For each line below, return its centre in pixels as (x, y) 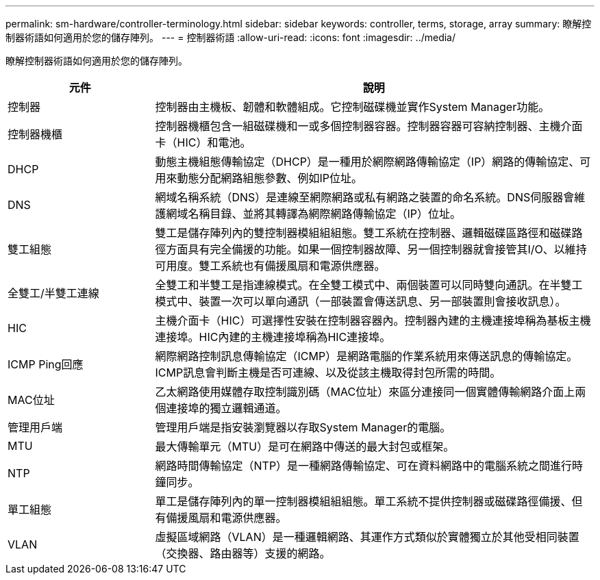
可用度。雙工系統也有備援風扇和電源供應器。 (270, 266)
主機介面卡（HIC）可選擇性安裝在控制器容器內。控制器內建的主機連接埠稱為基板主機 (373, 320)
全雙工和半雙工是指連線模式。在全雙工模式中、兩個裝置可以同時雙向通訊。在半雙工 (369, 285)
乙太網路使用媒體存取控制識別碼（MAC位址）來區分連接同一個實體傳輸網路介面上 (365, 392)
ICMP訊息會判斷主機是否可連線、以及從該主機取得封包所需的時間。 (328, 373)
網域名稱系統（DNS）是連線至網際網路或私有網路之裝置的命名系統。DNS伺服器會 (365, 197)
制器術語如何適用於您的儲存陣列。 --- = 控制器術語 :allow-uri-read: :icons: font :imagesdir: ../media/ (231, 37)
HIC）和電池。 (214, 142)
